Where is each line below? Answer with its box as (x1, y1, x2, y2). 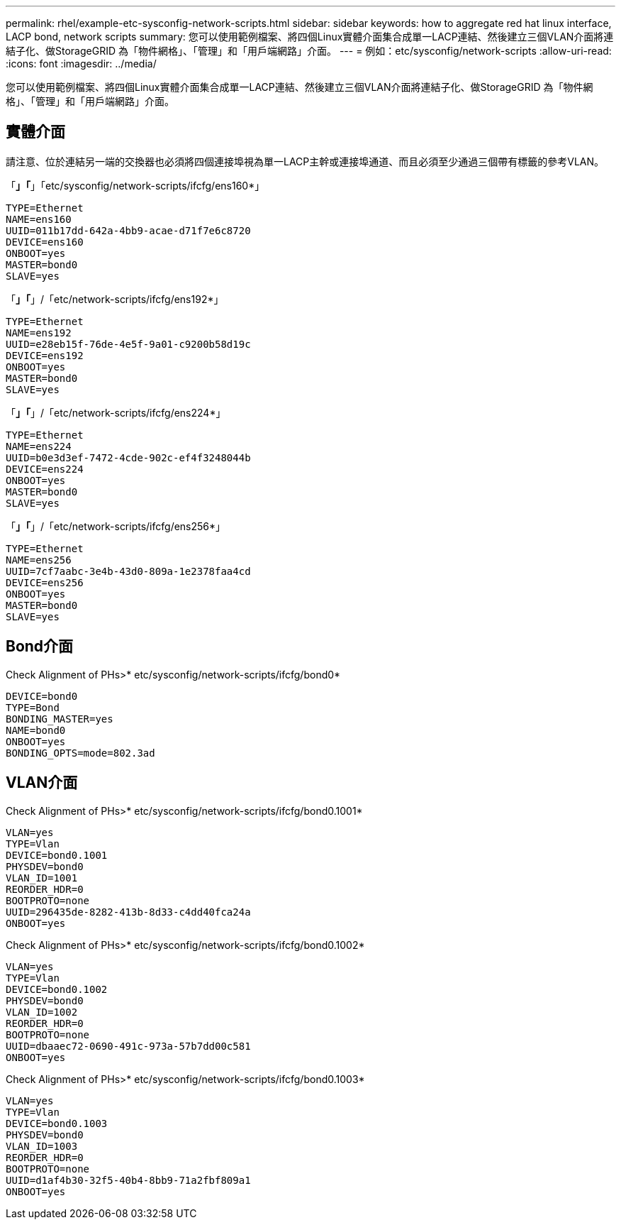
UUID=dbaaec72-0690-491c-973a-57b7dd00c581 (6, 1040, 251, 1052)
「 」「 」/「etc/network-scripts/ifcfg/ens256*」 (6, 520, 226, 532)
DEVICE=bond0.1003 (6, 1117, 108, 1129)
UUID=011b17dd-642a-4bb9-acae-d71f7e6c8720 (6, 224, 251, 236)
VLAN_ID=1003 (6, 1140, 78, 1152)
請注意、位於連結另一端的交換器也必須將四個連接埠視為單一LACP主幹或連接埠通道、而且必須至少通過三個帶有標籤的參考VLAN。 (6, 155, 605, 167)
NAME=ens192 (6, 326, 72, 339)
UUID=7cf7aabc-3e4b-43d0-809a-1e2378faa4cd (6, 565, 251, 577)
